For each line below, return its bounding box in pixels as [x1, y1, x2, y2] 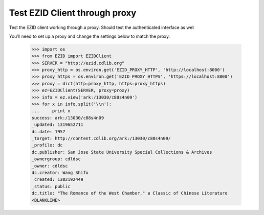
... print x [31, 108, 71, 114]
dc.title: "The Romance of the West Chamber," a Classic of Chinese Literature [31, 191, 228, 196]
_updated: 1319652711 [31, 122, 84, 127]
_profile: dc [31, 143, 63, 148]
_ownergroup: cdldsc [31, 156, 81, 162]
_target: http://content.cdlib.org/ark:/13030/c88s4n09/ [31, 136, 171, 141]
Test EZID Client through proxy [9, 7, 136, 18]
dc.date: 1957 [31, 129, 66, 134]
